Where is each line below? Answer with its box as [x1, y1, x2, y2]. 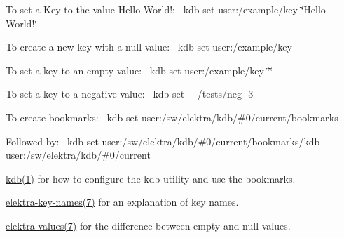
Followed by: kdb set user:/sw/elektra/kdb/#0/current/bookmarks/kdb [6, 133, 320, 148]
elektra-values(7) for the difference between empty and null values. [6, 218, 291, 232]
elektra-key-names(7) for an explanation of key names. [6, 194, 239, 209]
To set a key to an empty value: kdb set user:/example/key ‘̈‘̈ [6, 62, 273, 77]
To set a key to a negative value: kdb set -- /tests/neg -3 [6, 86, 254, 101]
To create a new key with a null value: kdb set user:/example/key [6, 39, 292, 54]
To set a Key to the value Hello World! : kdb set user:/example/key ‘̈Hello [6, 2, 326, 16]
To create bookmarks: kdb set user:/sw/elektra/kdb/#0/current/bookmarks [6, 110, 338, 124]
